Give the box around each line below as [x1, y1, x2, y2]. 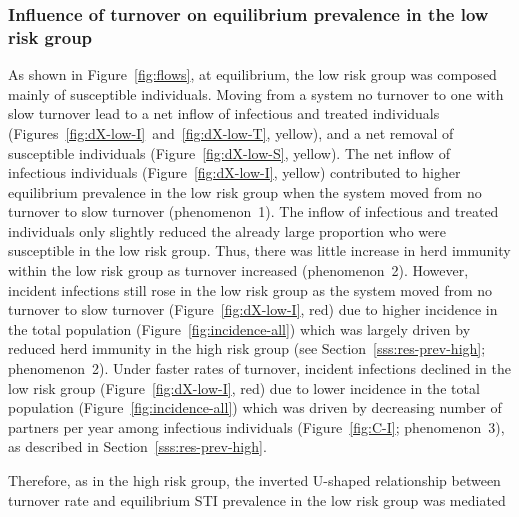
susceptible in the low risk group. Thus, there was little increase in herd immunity [8, 240, 511, 261]
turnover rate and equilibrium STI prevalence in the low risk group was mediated [8, 489, 506, 510]
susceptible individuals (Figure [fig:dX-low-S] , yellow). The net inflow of [8, 142, 450, 163]
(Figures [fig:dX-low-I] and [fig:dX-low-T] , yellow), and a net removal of [8, 122, 454, 143]
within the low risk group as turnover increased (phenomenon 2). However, [8, 260, 469, 281]
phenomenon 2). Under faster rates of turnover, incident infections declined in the [8, 358, 511, 379]
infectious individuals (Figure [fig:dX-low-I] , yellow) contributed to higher [8, 162, 461, 183]
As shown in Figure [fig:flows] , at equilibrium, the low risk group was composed [8, 64, 497, 85]
